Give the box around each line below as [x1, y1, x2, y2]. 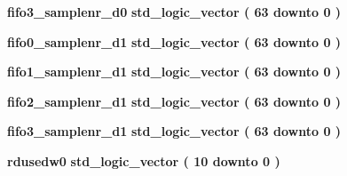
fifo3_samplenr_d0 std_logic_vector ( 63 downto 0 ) [7, 3, 342, 20]
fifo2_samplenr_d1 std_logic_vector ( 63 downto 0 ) [7, 92, 342, 110]
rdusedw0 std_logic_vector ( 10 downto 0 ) [7, 151, 280, 170]
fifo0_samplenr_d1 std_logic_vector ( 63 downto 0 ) [7, 32, 342, 51]
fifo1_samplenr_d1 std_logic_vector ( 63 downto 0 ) [7, 62, 342, 81]
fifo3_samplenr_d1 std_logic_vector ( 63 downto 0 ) [7, 122, 342, 140]
